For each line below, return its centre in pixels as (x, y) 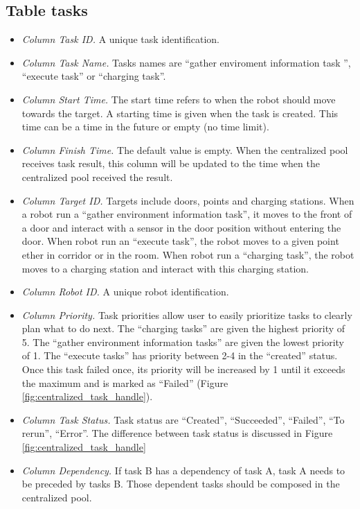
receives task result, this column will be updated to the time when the (171, 163)
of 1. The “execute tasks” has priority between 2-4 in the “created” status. (180, 355)
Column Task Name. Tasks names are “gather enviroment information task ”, (186, 62)
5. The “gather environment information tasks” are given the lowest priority (183, 342)
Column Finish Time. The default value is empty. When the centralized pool (185, 149)
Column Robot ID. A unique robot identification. (125, 292)
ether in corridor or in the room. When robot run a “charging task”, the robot (188, 254)
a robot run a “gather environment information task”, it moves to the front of (187, 214)
